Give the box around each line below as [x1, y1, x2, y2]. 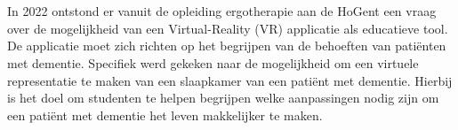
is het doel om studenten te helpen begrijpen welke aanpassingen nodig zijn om [7, 88, 439, 107]
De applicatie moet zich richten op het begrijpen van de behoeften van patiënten [7, 36, 446, 55]
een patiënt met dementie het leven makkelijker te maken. [7, 105, 323, 124]
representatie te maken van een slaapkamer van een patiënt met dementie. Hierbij [7, 71, 453, 89]
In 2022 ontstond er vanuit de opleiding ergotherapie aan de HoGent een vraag [7, 2, 437, 20]
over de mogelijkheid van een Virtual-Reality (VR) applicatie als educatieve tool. [7, 19, 448, 37]
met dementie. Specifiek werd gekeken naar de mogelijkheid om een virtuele [7, 53, 419, 72]
